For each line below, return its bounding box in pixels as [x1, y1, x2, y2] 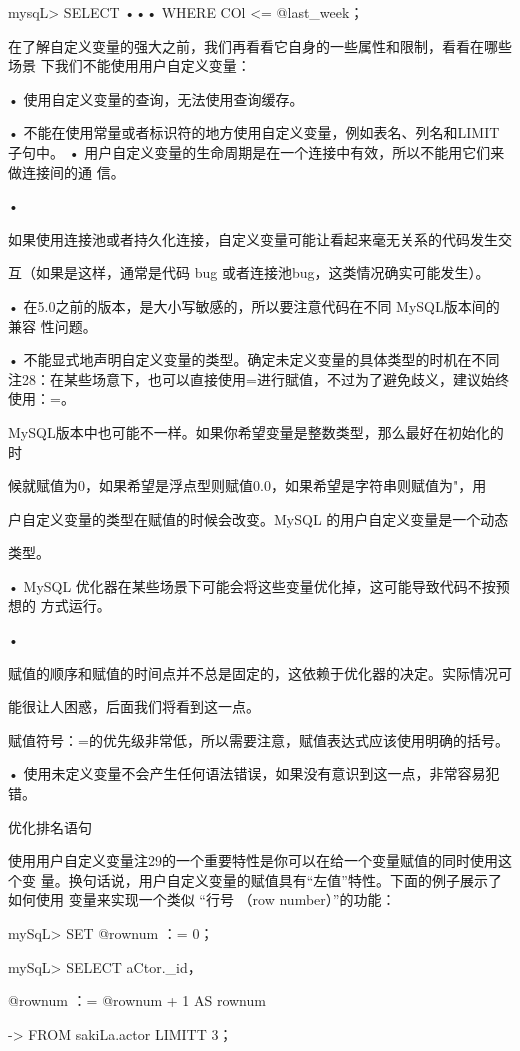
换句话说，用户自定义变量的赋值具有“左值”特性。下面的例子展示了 [68, 869, 502, 890]
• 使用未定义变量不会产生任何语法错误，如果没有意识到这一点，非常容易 [8, 763, 486, 784]
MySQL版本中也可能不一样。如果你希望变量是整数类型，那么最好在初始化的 [8, 421, 504, 442]
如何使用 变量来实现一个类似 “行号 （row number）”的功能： [8, 889, 396, 910]
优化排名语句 [8, 816, 92, 837]
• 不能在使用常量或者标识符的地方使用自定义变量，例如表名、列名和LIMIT [8, 122, 500, 143]
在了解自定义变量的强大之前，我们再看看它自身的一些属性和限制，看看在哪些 [8, 35, 512, 56]
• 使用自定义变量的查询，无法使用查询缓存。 [8, 88, 304, 109]
